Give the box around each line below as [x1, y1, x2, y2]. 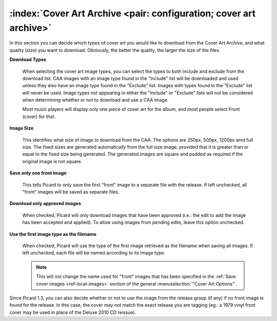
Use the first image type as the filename [9, 231, 97, 237]
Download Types [9, 56, 46, 63]
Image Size [9, 125, 34, 131]
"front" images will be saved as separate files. [22, 189, 120, 195]
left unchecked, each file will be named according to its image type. [22, 250, 166, 256]
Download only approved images [9, 200, 82, 207]
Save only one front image [9, 170, 67, 176]
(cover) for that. [22, 113, 56, 119]
